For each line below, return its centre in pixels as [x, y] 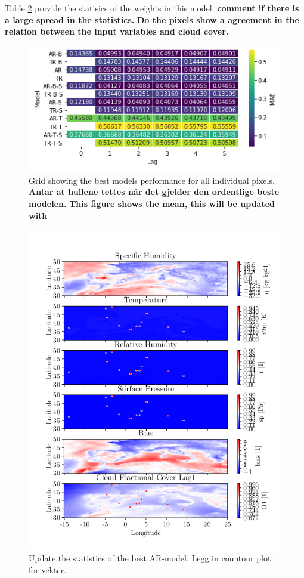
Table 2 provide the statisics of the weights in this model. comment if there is [152, 8]
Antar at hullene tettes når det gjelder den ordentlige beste [154, 192]
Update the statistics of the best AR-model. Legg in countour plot [150, 558]
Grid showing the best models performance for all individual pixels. [152, 180]
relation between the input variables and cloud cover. [117, 31]
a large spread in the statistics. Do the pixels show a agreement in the [152, 19]
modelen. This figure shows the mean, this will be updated [152, 204]
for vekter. [48, 569]
